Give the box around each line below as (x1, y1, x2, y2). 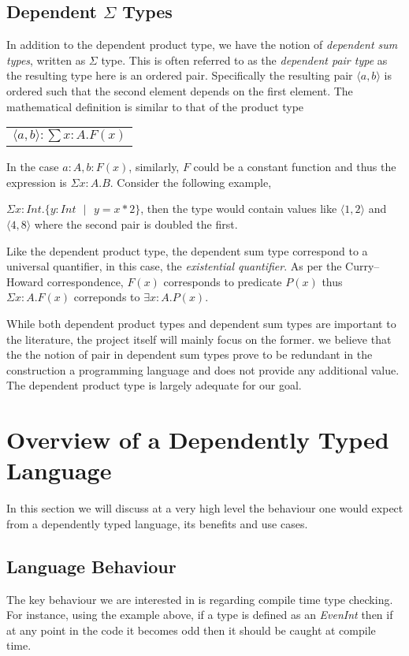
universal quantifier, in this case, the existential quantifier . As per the (6, 258, 342, 274)
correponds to (73, 289, 140, 305)
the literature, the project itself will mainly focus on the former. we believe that (6, 330, 392, 347)
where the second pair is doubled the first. (34, 215, 238, 232)
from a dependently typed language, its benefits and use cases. (6, 515, 308, 531)
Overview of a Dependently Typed (6, 423, 389, 456)
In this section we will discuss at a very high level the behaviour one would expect (6, 500, 403, 516)
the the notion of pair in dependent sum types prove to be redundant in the (6, 346, 373, 363)
